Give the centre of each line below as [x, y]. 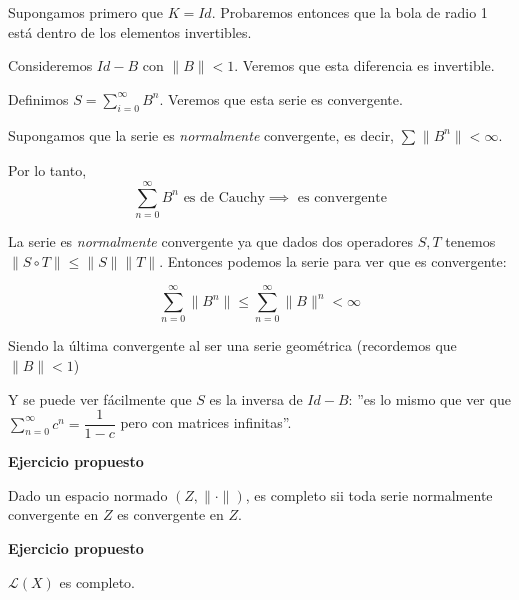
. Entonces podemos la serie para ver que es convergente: [333, 260]
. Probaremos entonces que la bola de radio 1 [349, 12]
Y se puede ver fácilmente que [100, 398]
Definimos [38, 98]
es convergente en [170, 514]
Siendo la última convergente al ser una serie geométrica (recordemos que [232, 345]
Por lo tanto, [47, 170]
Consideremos [50, 65]
